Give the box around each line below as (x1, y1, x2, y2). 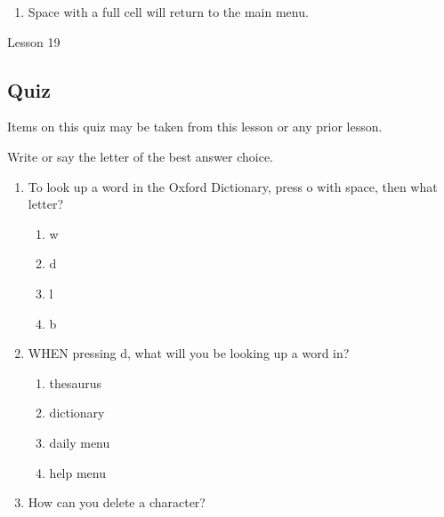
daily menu (49, 433, 110, 451)
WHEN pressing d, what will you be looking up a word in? (28, 344, 350, 362)
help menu (49, 463, 106, 481)
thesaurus (49, 373, 102, 392)
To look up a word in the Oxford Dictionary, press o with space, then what (28, 177, 438, 195)
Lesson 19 (7, 32, 61, 51)
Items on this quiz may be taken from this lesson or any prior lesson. (7, 117, 383, 136)
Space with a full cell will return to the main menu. (28, 3, 309, 20)
